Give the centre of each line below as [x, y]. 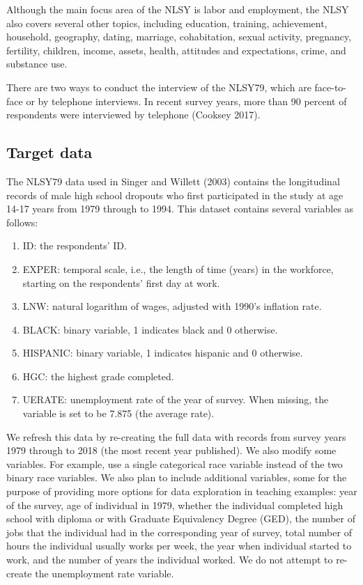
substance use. [37, 64]
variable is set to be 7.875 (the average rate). [118, 413]
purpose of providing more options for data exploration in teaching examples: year [182, 491]
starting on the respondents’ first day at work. [121, 282]
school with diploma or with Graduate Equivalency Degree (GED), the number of [181, 518]
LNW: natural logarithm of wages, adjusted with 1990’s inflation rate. [172, 306]
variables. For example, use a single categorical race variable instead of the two [175, 463]
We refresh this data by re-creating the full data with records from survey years [176, 436]
